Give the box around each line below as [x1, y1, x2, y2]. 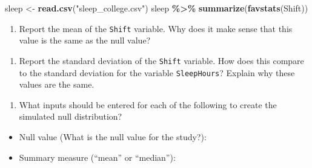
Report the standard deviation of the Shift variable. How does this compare [19, 54, 304, 66]
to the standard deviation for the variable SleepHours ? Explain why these [19, 66, 295, 79]
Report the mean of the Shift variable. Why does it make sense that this [19, 22, 293, 34]
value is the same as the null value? [19, 34, 151, 47]
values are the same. [19, 78, 95, 91]
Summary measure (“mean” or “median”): [19, 150, 176, 163]
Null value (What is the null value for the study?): [19, 130, 207, 143]
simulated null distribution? [19, 110, 122, 123]
